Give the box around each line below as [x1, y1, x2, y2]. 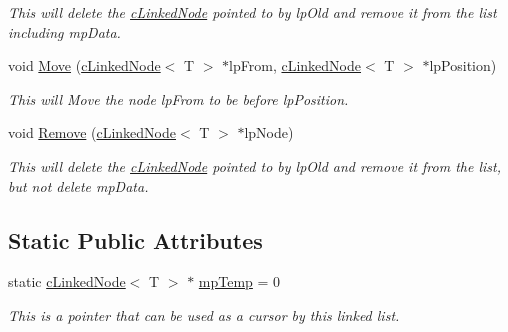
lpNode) [244, 122, 294, 143]
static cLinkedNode [8, 271, 126, 292]
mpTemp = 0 [198, 271, 281, 292]
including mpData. [8, 21, 121, 42]
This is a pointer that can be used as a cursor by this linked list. [8, 304, 400, 325]
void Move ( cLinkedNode [8, 55, 161, 76]
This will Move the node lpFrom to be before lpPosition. [8, 88, 349, 109]
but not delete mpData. [8, 175, 149, 196]
